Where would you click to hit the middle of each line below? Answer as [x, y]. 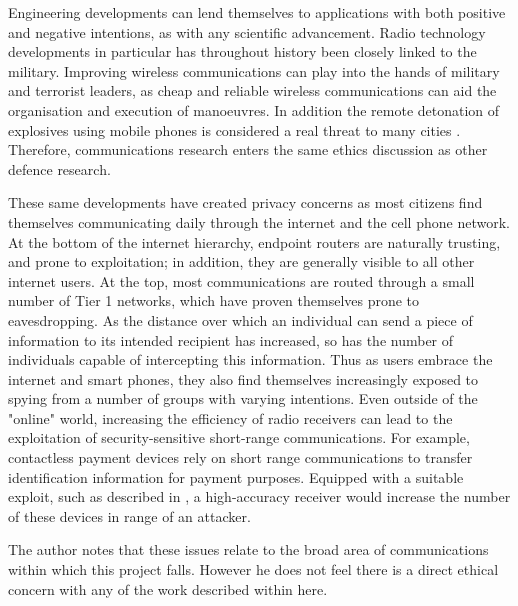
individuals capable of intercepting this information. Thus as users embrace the [250, 359]
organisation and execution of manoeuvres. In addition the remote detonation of [254, 109]
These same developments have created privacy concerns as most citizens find [245, 202]
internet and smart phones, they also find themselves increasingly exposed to [243, 378]
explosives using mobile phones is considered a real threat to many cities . [234, 129]
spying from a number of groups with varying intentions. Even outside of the [243, 398]
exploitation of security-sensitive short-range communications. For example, [239, 437]
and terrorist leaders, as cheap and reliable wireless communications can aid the [252, 90]
